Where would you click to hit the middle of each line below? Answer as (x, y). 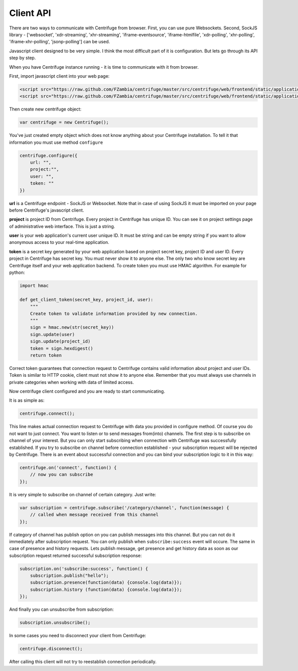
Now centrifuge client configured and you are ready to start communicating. (87, 391)
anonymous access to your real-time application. (59, 242)
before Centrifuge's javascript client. (47, 210)
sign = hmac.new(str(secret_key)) (72, 328)
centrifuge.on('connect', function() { (68, 468)
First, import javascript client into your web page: (59, 76)
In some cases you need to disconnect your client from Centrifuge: (78, 636)
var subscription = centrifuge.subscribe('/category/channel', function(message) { (124, 507)
